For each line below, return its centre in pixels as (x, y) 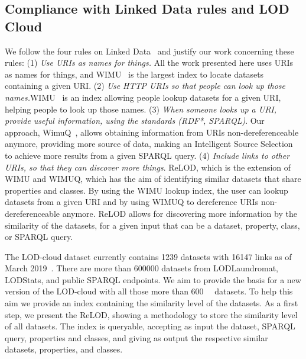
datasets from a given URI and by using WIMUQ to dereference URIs (132, 202)
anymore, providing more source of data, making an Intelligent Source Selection (149, 144)
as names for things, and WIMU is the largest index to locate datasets (134, 74)
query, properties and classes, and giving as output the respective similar (136, 337)
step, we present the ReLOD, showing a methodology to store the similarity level (151, 314)
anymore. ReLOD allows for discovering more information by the (180, 213)
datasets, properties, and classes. (64, 349)
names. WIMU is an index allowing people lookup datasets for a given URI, (143, 97)
